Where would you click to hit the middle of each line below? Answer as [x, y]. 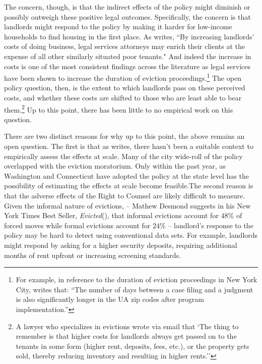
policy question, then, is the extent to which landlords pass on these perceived [125, 88]
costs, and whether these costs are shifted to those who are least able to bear [123, 97]
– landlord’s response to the [211, 225]
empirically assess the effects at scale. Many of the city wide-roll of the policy [123, 156]
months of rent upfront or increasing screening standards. [93, 255]
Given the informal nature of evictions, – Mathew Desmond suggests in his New [127, 205]
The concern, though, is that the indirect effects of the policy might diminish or [127, 7]
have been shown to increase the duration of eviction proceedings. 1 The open [123, 77]
